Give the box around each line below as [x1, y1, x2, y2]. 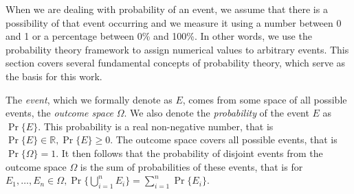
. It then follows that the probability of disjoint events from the [56, 145, 323, 160]
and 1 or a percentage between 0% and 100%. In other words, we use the [5, 29, 312, 43]
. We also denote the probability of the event [124, 106, 309, 120]
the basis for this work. [5, 69, 102, 83]
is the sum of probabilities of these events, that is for [80, 159, 303, 173]
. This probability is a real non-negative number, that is [38, 119, 274, 133]
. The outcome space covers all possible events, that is [110, 132, 338, 147]
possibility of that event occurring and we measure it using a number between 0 [5, 15, 342, 29]
